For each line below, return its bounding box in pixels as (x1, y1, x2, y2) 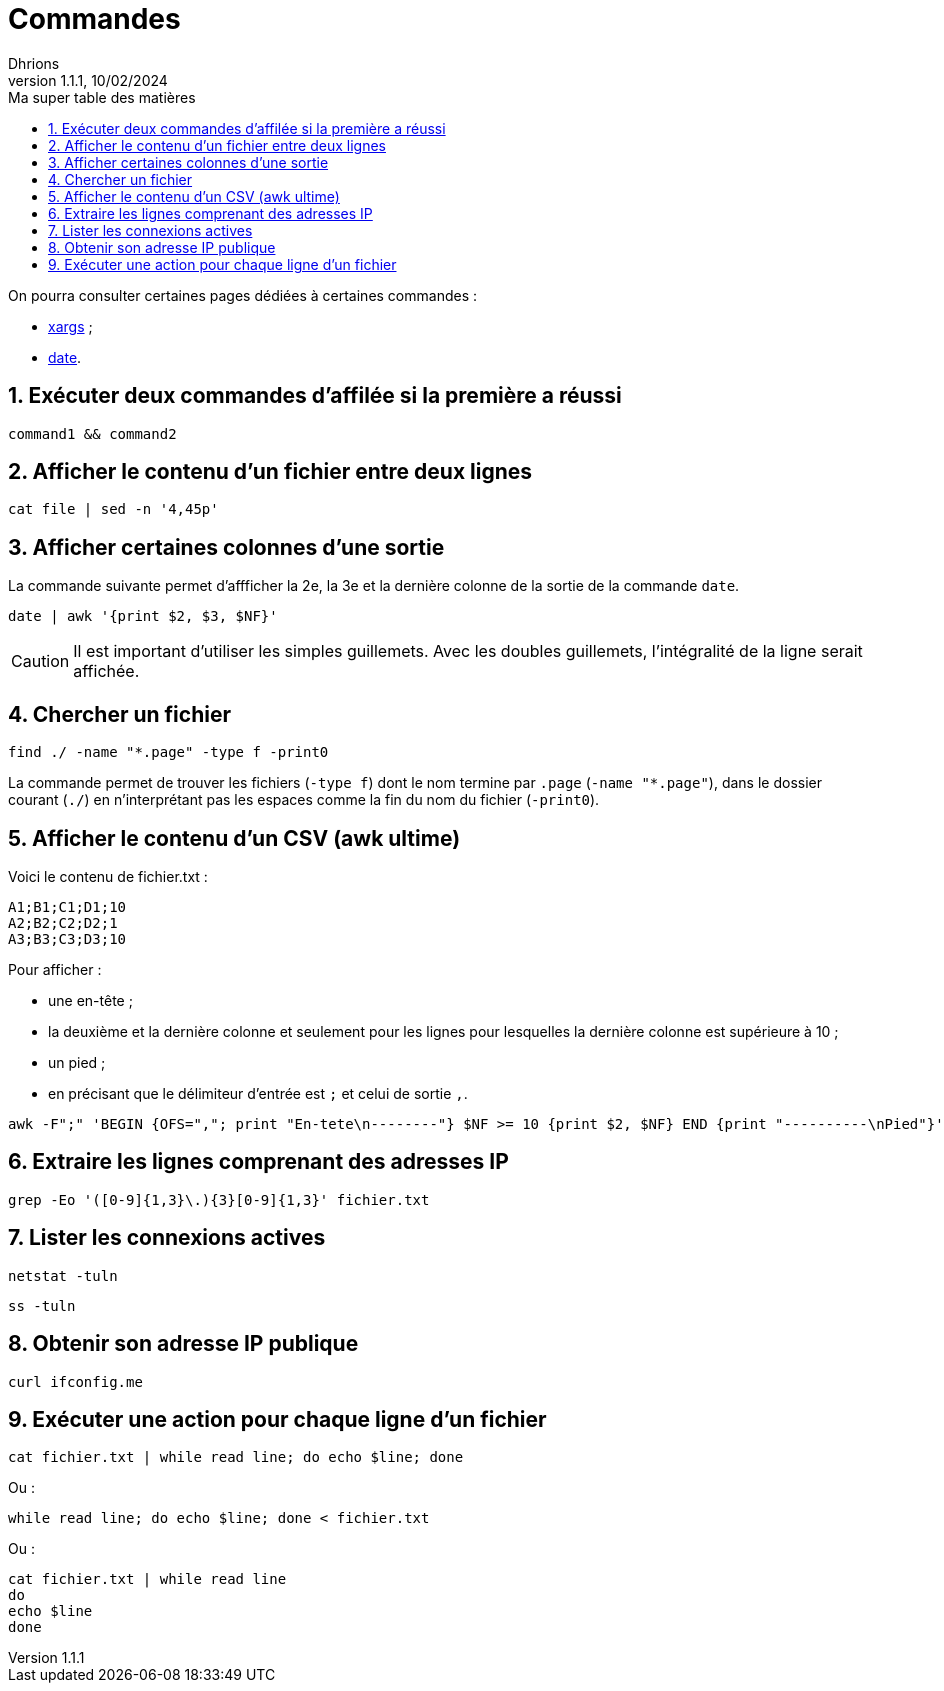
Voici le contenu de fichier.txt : (8, 867, 208, 885)
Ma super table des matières (8, 88, 196, 106)
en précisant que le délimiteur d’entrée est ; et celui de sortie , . (48, 1084, 468, 1102)
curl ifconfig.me (8, 1373, 143, 1390)
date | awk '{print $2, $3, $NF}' (8, 608, 278, 625)
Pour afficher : (8, 960, 102, 978)
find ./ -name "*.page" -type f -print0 (8, 744, 329, 761)
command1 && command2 (8, 425, 177, 442)
